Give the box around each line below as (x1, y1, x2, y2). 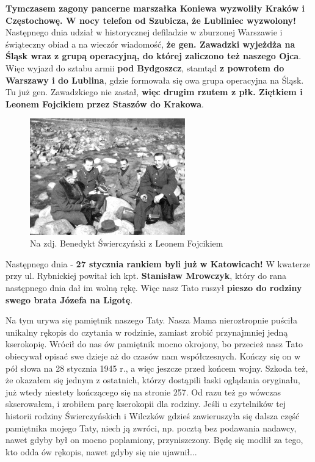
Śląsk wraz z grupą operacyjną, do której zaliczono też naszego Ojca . (5, 49, 302, 62)
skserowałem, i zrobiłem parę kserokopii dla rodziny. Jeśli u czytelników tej (5, 397, 286, 410)
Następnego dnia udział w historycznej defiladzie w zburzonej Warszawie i (5, 26, 283, 38)
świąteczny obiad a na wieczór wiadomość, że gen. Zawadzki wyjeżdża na (5, 37, 295, 50)
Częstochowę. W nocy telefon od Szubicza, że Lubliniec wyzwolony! (5, 13, 297, 26)
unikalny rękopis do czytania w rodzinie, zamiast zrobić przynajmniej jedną (5, 325, 288, 338)
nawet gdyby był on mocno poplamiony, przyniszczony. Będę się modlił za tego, (5, 433, 303, 446)
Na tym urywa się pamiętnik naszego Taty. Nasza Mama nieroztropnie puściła (5, 314, 297, 327)
